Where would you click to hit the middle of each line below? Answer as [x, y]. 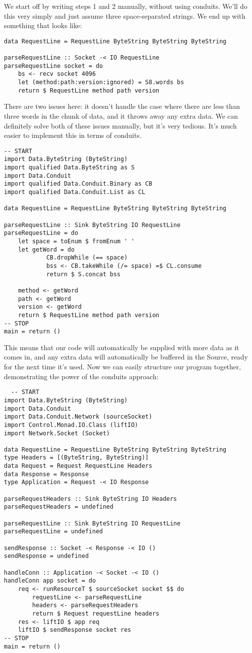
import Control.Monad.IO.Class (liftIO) [71, 425]
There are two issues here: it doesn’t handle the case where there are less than [122, 106]
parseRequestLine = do [41, 233]
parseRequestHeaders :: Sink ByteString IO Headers [90, 499]
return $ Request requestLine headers [96, 613]
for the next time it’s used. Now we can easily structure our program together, [123, 367]
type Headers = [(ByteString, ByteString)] [76, 458]
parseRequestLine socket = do [54, 66]
